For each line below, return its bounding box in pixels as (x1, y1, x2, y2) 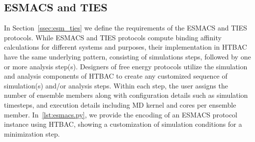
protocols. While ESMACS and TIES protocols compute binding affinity (4, 32, 222, 42)
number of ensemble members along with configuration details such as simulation (4, 90, 248, 100)
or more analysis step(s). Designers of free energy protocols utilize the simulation (4, 61, 248, 71)
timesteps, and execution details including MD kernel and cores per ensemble (4, 99, 236, 110)
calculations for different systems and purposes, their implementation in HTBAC (4, 42, 247, 52)
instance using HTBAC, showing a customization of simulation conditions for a (4, 119, 242, 129)
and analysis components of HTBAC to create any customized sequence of (4, 71, 227, 81)
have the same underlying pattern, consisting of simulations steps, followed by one (4, 51, 251, 61)
